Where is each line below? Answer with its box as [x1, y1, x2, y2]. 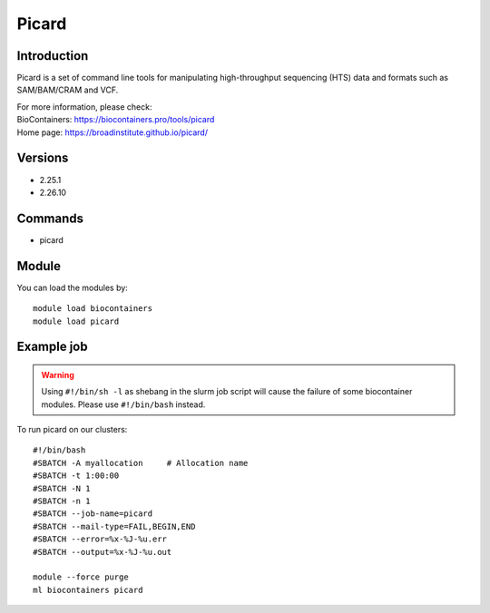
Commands [16, 210, 84, 226]
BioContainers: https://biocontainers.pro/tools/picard [16, 114, 215, 125]
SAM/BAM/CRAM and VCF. [16, 84, 119, 95]
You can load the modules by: [16, 282, 129, 293]
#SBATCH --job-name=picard [33, 509, 153, 519]
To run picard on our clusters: [16, 424, 128, 435]
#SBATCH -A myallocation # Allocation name [33, 458, 249, 468]
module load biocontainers [33, 304, 153, 314]
